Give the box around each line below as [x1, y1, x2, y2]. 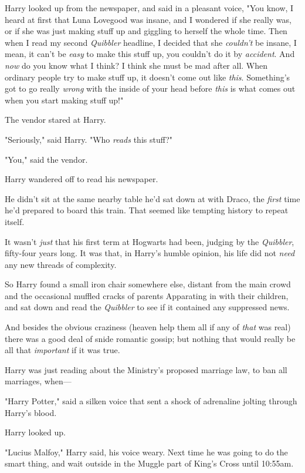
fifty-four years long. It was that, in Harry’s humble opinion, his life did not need [5, 247, 295, 259]
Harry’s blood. [5, 406, 57, 418]
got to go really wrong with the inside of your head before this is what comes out [5, 82, 296, 95]
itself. [5, 215, 25, 227]
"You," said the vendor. [5, 153, 88, 165]
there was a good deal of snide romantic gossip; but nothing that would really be [5, 332, 296, 344]
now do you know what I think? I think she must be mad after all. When [5, 59, 268, 71]
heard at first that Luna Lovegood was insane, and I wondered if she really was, [5, 13, 292, 25]
